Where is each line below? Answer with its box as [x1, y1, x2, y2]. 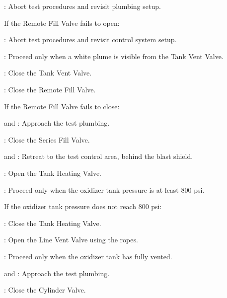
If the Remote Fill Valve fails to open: [4, 17, 120, 28]
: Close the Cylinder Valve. [4, 285, 86, 295]
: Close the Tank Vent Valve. [4, 68, 92, 78]
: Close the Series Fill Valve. [4, 134, 90, 145]
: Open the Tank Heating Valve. [4, 167, 102, 178]
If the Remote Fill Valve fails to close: [4, 101, 120, 111]
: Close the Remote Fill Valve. [4, 84, 96, 94]
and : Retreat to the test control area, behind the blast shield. [4, 151, 193, 161]
